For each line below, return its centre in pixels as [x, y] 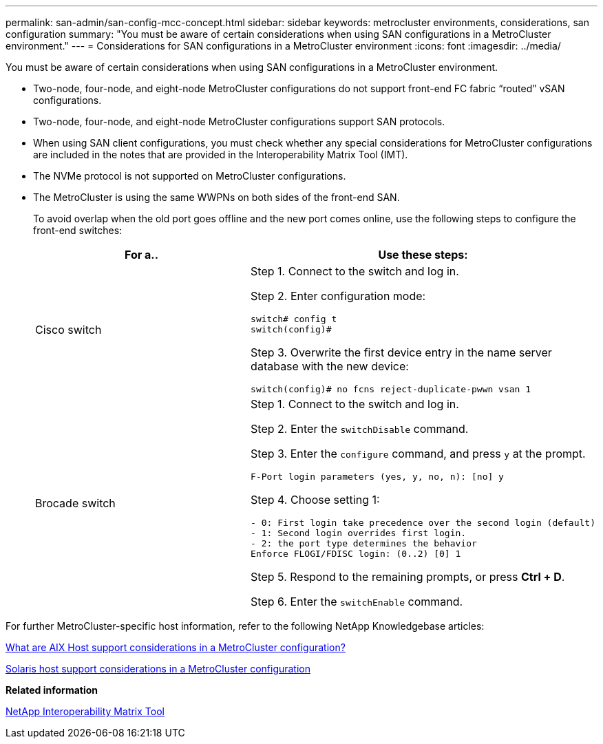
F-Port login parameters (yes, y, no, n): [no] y [377, 477]
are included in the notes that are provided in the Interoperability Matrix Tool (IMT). [221, 155]
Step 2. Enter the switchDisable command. [360, 429]
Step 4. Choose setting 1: [315, 500]
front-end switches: [78, 230]
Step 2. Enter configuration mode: [338, 296]
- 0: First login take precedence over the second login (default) [423, 523]
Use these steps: [423, 255]
